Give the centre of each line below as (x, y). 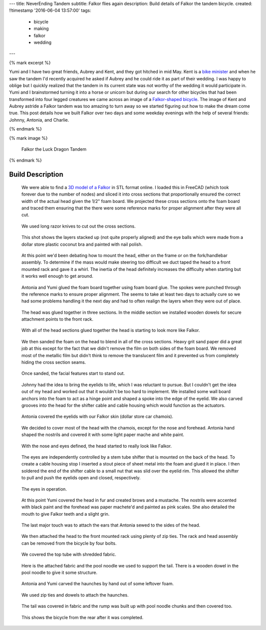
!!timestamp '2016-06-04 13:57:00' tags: (50, 10)
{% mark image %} (28, 138)
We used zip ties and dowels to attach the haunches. (75, 595)
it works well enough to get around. (57, 276)
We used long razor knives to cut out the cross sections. (79, 226)
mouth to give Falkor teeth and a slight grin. (66, 514)
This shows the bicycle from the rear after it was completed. (83, 617)
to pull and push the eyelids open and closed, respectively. (81, 478)
